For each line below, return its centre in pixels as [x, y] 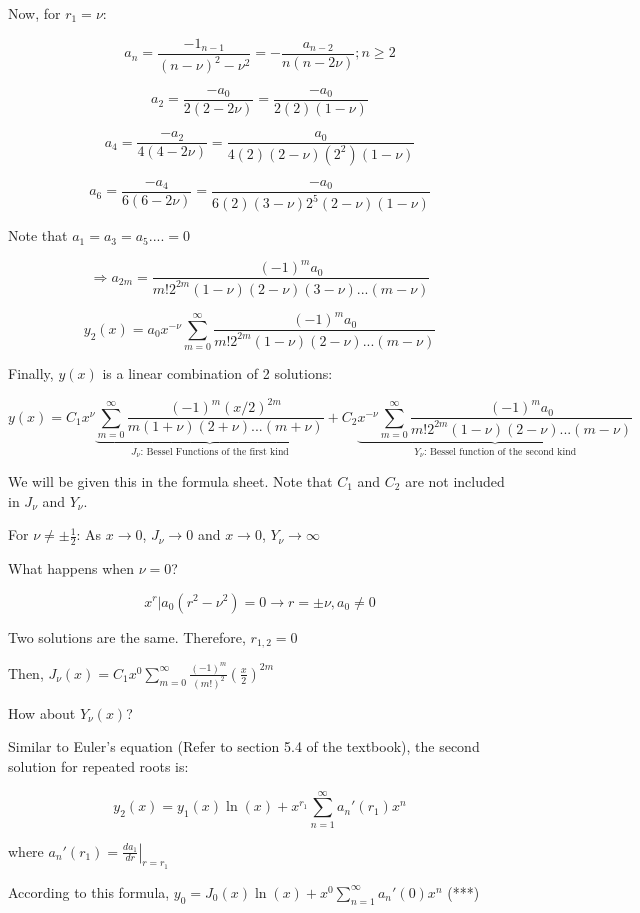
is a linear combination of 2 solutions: [217, 373]
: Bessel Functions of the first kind [214, 451]
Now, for [34, 13]
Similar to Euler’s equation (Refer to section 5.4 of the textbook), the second [244, 746]
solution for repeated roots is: [98, 765]
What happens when [71, 567]
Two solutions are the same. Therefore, [127, 636]
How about [42, 712]
